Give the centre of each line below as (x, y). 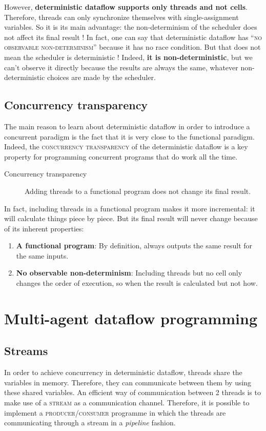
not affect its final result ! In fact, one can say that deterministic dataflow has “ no (133, 37)
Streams (26, 351)
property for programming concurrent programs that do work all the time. (121, 156)
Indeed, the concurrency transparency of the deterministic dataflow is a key (126, 146)
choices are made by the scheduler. (101, 77)
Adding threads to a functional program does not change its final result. (138, 191)
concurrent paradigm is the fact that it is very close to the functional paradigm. (129, 136)
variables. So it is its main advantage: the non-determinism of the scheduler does (131, 27)
